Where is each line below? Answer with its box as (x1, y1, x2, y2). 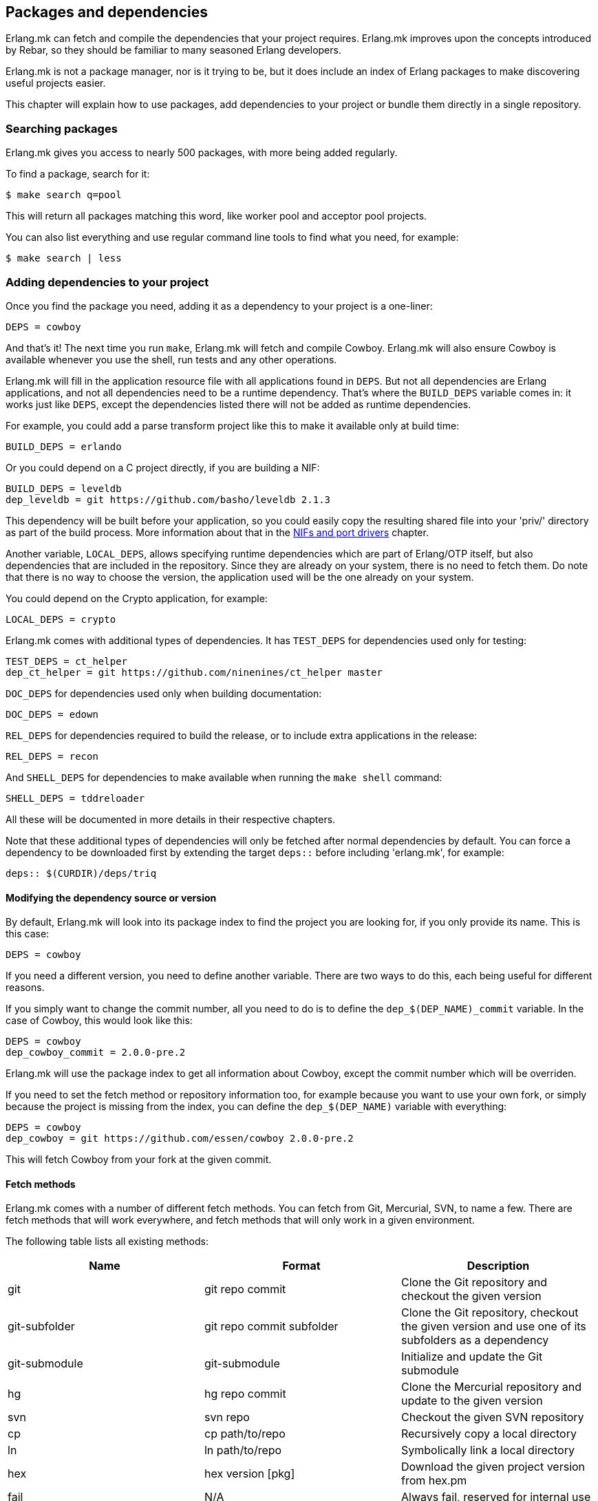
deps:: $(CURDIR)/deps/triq (6, 867, 157, 879)
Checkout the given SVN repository (401, 1410, 584, 1425)
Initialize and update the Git (401, 1350, 543, 1364)
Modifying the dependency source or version (6, 891, 217, 904)
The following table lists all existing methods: (6, 1235, 209, 1248)
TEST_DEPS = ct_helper (6, 655, 128, 667)
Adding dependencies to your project (6, 275, 209, 289)
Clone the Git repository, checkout (401, 1306, 579, 1320)
